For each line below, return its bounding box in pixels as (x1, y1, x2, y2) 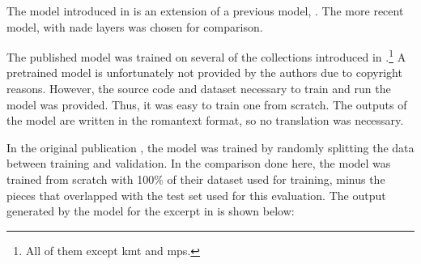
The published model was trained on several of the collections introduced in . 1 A (6, 46, 406, 65)
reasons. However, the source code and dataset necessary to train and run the (6, 80, 391, 97)
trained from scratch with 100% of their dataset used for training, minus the (6, 171, 385, 187)
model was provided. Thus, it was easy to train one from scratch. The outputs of (6, 96, 407, 113)
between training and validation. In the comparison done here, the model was (6, 155, 391, 172)
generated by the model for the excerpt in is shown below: (6, 202, 295, 219)
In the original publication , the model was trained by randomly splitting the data (6, 138, 415, 155)
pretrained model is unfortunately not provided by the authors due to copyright (6, 64, 402, 81)
